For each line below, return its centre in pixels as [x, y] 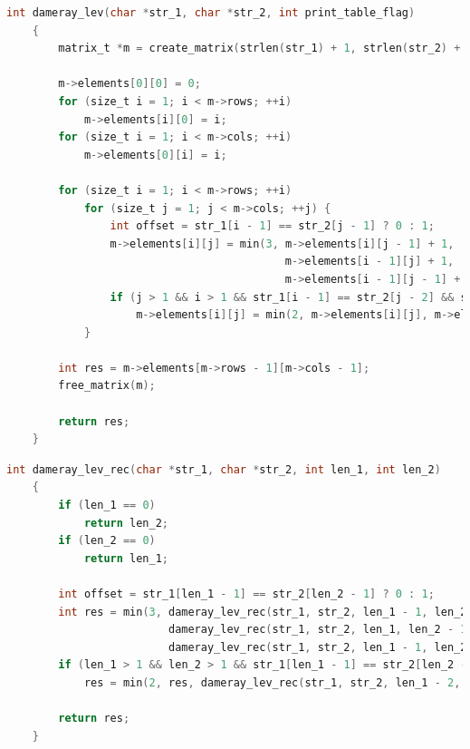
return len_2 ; [126, 523]
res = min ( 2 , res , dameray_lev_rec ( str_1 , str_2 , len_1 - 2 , [272, 682]
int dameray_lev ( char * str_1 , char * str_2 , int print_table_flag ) [211, 13]
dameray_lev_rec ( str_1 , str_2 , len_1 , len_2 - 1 [317, 630]
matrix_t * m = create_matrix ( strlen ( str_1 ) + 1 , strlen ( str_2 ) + [259, 49]
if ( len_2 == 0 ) [107, 541]
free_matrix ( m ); [107, 386]
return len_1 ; [126, 558]
